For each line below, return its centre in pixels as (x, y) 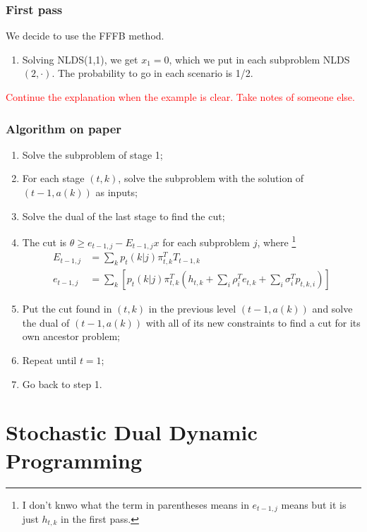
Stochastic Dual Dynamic (132, 432)
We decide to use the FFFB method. (85, 36)
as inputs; (116, 192)
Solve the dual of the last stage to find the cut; (124, 216)
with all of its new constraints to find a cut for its (253, 322)
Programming (74, 460)
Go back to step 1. (62, 383)
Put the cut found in (67, 309)
